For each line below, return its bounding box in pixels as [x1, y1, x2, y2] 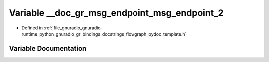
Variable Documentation [9, 44, 87, 53]
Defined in [21, 25, 43, 31]
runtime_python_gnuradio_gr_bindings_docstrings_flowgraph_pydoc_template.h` [21, 31, 187, 37]
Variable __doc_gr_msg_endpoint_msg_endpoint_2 [9, 7, 224, 18]
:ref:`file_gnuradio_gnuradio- [44, 25, 103, 31]
